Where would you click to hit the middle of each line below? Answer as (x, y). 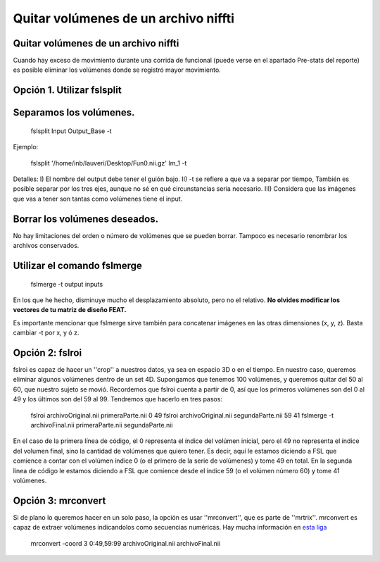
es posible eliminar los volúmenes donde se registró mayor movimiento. (117, 70)
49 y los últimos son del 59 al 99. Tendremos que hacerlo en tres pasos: (118, 399)
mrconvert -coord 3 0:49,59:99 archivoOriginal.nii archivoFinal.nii (126, 543)
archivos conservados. (46, 246)
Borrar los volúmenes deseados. (85, 219)
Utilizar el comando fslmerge (77, 265)
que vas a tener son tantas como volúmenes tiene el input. (98, 199)
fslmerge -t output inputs (67, 284)
